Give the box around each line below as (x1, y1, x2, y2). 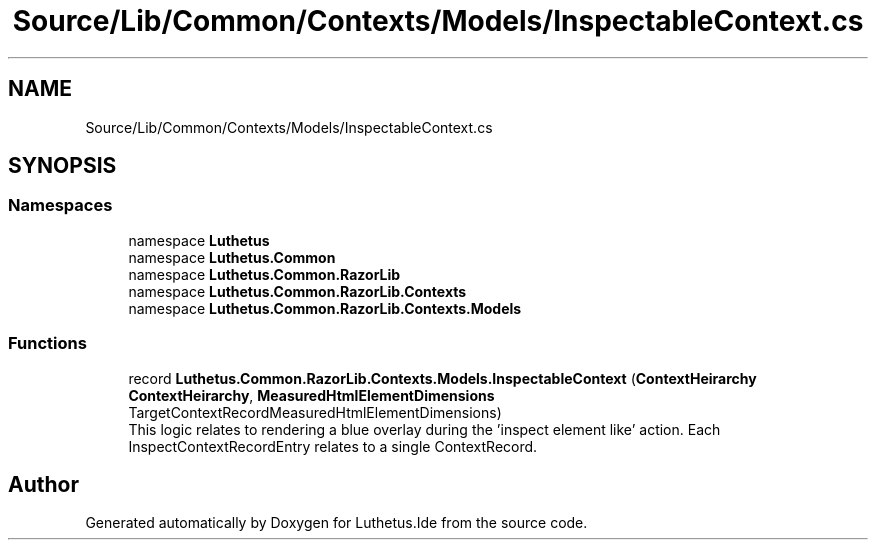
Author (8, 471, 79, 497)
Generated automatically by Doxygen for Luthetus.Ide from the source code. (85, 514, 588, 532)
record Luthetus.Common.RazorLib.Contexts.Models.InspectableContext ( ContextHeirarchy (128, 369, 757, 387)
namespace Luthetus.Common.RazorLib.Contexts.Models (128, 299, 522, 317)
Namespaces (8, 195, 113, 216)
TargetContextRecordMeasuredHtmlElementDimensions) (128, 403, 502, 421)
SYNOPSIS (8, 153, 117, 179)
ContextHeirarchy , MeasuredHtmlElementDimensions (128, 386, 495, 404)
